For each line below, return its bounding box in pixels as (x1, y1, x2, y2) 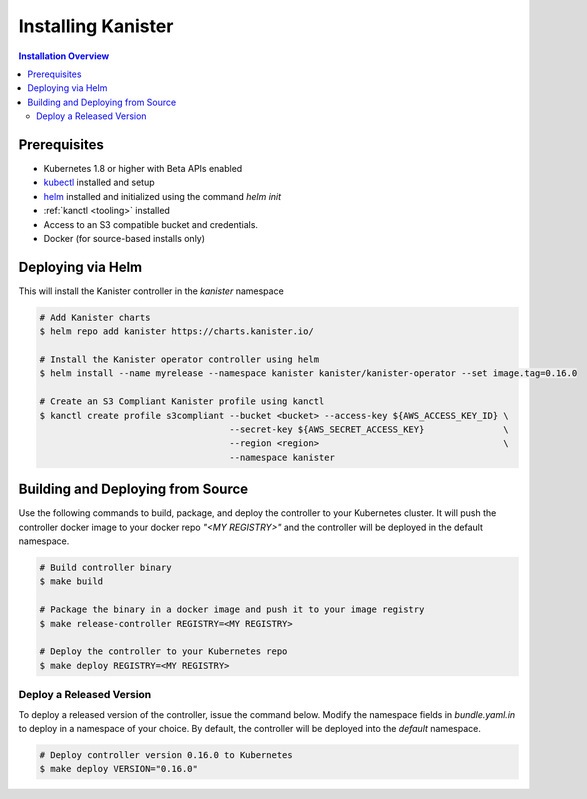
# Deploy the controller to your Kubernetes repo (39, 646, 288, 657)
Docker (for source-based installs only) (43, 232, 205, 244)
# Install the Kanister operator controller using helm (39, 354, 320, 365)
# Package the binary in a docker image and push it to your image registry (39, 604, 425, 615)
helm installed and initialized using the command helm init (43, 190, 282, 202)
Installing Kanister (18, 15, 174, 37)
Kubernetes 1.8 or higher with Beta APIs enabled (43, 163, 243, 175)
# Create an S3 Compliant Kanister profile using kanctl (39, 396, 325, 407)
